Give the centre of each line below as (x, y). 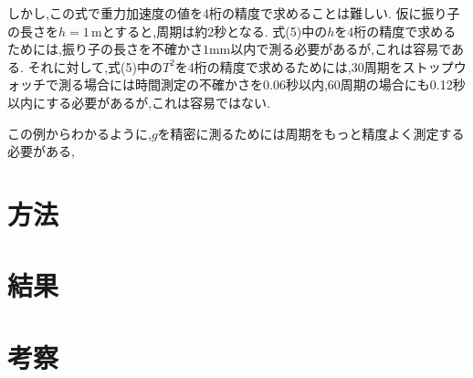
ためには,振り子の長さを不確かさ (105, 49)
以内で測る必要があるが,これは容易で (341, 49)
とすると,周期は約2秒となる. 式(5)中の (215, 31)
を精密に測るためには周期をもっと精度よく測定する (311, 133)
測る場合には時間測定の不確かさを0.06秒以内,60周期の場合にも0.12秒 (262, 84)
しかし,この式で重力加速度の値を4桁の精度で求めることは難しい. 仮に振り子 (234, 13)
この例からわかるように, (79, 133)
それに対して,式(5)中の (95, 66)
